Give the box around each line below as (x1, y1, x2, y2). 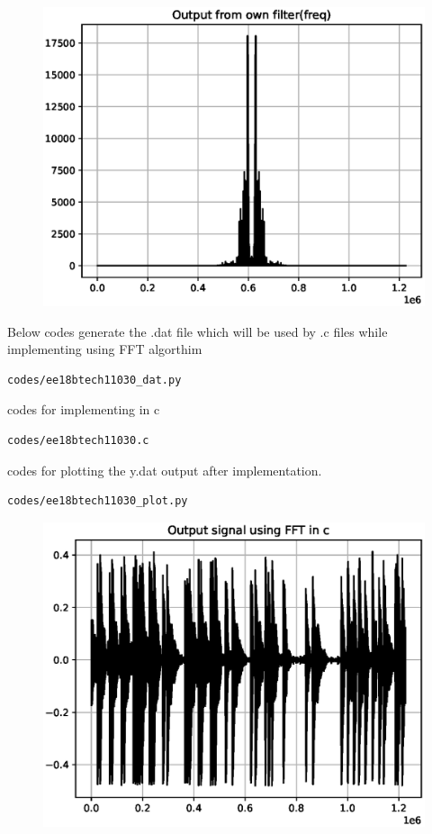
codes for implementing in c (7, 400, 160, 419)
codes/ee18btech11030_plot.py (7, 494, 188, 508)
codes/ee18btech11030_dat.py (7, 373, 182, 386)
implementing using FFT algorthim (7, 340, 202, 358)
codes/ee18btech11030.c (7, 434, 149, 448)
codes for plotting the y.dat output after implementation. (7, 460, 322, 479)
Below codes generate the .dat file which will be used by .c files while (7, 322, 388, 340)
